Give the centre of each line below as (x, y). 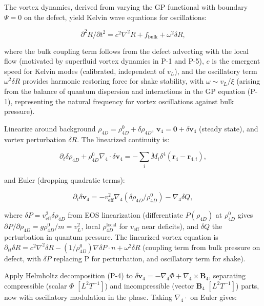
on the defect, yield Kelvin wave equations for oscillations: (115, 17)
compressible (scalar (36, 285)
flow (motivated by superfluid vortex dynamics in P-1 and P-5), (104, 61)
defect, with (23, 258)
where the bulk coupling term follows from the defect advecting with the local (126, 51)
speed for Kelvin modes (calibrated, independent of (85, 71)
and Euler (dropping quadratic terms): (65, 179)
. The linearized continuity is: (123, 139)
